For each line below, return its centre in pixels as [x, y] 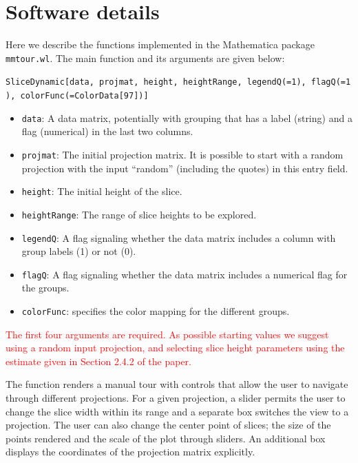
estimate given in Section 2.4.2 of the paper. [99, 361]
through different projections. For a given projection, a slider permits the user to [176, 398]
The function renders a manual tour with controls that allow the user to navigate [177, 384]
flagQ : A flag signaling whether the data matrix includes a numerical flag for [185, 274]
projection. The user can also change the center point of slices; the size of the [168, 425]
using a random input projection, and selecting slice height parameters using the [175, 348]
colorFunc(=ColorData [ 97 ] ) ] [84, 96]
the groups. [45, 288]
